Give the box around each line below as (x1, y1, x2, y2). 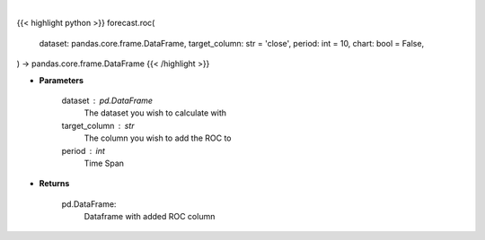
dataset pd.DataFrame (61, 95, 153, 106)
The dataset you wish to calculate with (84, 107, 227, 118)
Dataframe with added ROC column (84, 211, 216, 222)
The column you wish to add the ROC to (84, 133, 233, 143)
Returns (39, 178, 70, 189)
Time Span (84, 158, 125, 168)
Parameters (39, 74, 84, 85)
